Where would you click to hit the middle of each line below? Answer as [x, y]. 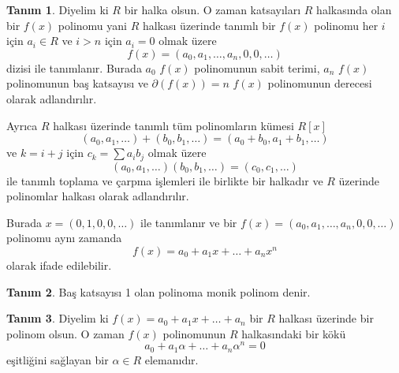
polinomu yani [92, 25]
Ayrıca [22, 125]
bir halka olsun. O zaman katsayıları [213, 9]
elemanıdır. [172, 359]
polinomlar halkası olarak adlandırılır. [98, 196]
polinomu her [346, 25]
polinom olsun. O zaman [65, 333]
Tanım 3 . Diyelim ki [58, 318]
